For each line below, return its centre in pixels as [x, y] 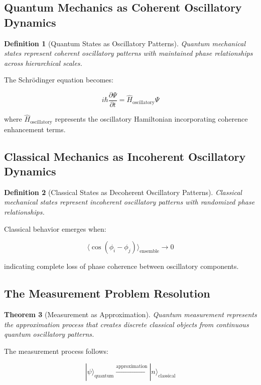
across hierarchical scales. [43, 63]
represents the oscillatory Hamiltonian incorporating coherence [151, 119]
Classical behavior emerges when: [55, 228]
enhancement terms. [35, 129]
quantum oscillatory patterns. [49, 334]
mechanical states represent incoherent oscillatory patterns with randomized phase [129, 202]
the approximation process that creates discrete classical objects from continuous [126, 324]
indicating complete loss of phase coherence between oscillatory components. [121, 266]
